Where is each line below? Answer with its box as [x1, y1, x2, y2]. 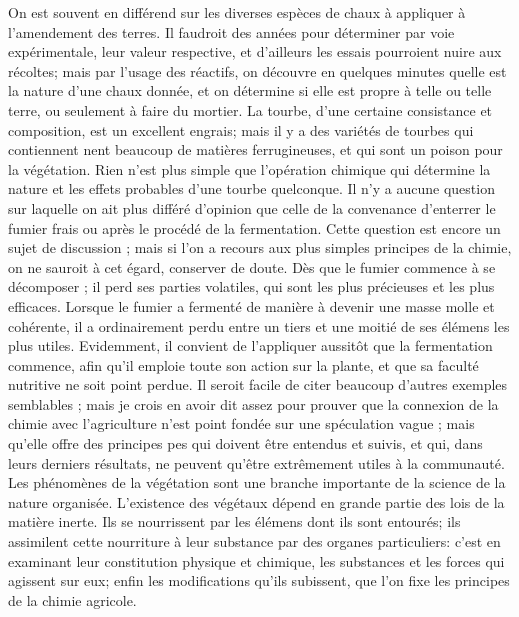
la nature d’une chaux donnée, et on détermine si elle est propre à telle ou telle [8, 80, 492, 101]
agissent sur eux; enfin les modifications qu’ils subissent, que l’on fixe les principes [8, 570, 510, 591]
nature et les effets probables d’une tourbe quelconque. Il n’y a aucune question [8, 178, 495, 199]
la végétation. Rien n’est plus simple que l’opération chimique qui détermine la [8, 158, 491, 179]
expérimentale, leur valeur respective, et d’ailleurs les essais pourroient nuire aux [8, 41, 502, 62]
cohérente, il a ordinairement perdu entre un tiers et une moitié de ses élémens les [8, 315, 510, 336]
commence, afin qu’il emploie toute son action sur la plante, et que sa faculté [8, 354, 479, 375]
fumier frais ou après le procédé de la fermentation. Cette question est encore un [8, 217, 501, 238]
